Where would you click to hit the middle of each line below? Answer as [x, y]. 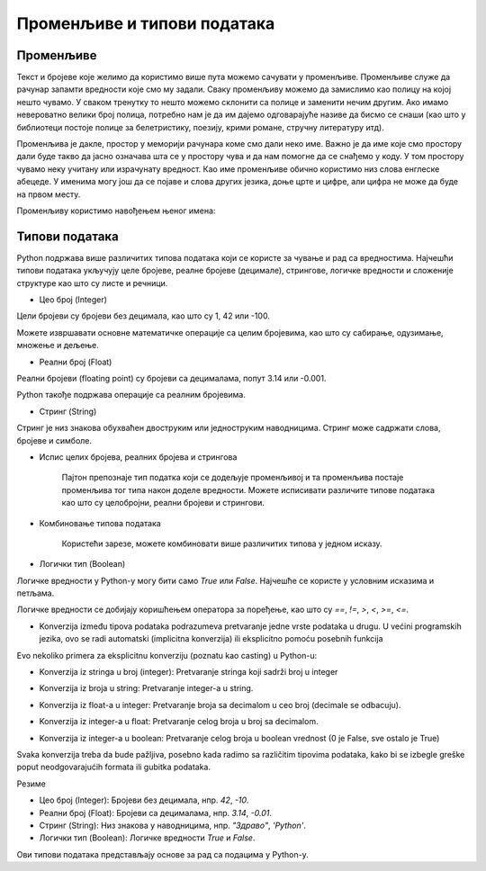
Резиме [31, 784]
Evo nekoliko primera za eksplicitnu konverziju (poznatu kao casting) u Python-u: [167, 655]
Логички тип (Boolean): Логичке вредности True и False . [147, 838]
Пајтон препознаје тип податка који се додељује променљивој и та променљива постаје [233, 478]
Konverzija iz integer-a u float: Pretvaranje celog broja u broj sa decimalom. [179, 722]
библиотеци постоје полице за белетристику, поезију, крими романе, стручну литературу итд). [200, 127]
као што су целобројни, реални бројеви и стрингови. [163, 503]
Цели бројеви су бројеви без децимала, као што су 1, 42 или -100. [143, 316]
